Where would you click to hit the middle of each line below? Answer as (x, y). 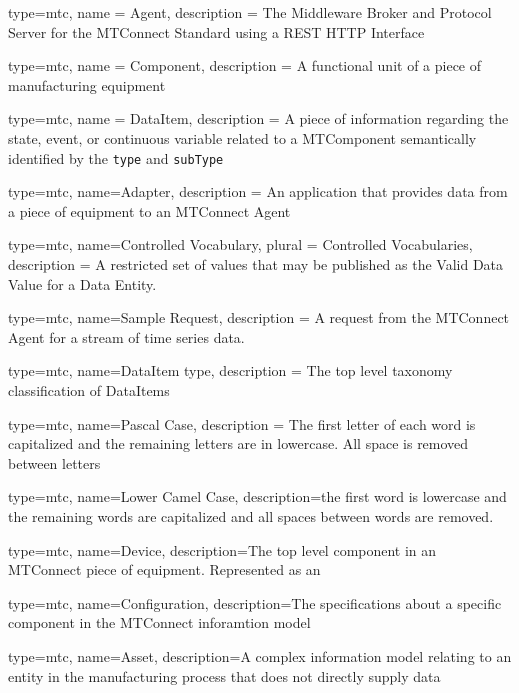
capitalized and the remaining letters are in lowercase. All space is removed (238, 443)
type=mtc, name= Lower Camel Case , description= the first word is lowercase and (257, 496)
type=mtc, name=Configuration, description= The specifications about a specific (255, 602)
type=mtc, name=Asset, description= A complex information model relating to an (260, 655)
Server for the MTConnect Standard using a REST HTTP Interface (216, 31)
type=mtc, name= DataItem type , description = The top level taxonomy (230, 370)
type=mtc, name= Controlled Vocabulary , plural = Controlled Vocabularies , (240, 244)
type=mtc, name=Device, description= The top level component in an (222, 549)
